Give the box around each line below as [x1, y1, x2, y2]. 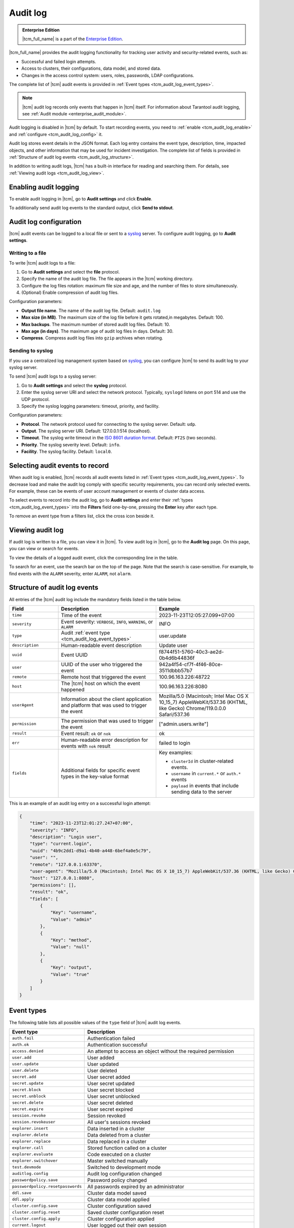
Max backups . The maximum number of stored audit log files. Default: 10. [21, 321, 171, 327]
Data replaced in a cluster [87, 1138, 147, 1144]
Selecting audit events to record [9, 462, 109, 470]
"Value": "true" [50, 972, 90, 977]
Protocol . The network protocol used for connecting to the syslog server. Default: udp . [21, 421, 196, 427]
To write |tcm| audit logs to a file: [9, 260, 76, 266]
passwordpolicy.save [12, 1177, 58, 1183]
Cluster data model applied [87, 1196, 149, 1203]
